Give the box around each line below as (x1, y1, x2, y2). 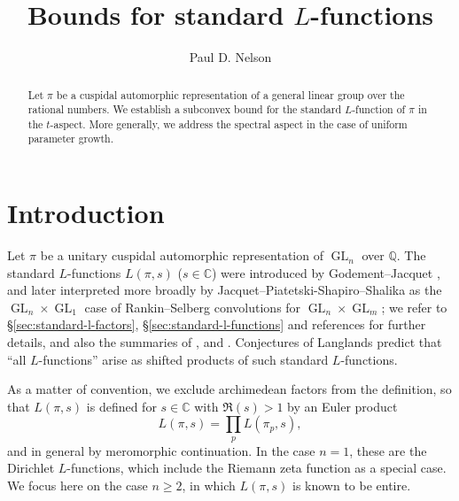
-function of (352, 102, 406, 117)
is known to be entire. (292, 476, 411, 494)
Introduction (7, 195, 165, 231)
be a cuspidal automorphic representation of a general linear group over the (56, 87, 405, 102)
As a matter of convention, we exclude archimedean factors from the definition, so (7, 380, 452, 398)
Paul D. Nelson (189, 48, 272, 66)
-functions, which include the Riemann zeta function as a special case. (66, 459, 447, 477)
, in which (182, 476, 236, 494)
